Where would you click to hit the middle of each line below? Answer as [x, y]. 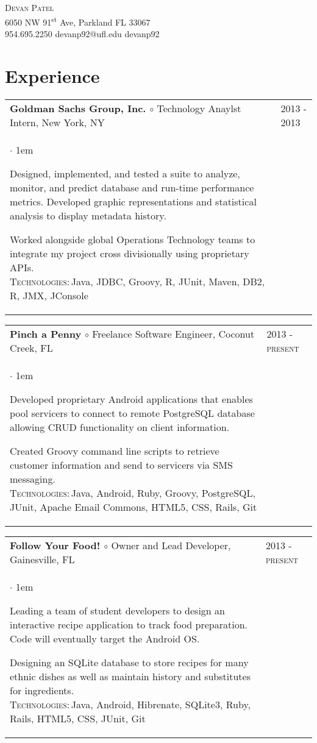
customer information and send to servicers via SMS [121, 464]
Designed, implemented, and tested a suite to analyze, [125, 173]
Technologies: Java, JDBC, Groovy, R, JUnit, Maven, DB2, [137, 281]
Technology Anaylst [199, 108]
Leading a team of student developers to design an [117, 610]
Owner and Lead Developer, [171, 545]
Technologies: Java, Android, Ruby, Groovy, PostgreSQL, [133, 492]
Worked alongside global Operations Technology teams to [133, 239]
